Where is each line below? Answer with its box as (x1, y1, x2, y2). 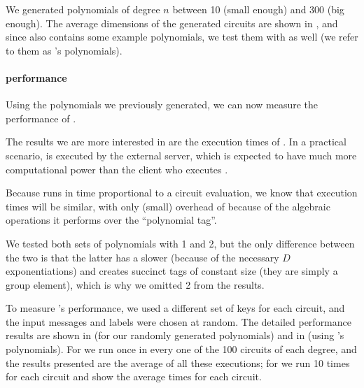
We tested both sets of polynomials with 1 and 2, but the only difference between (6, 236, 355, 250)
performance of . (6, 110, 76, 125)
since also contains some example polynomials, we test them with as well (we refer (6, 29, 358, 44)
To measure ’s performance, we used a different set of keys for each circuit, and (6, 301, 345, 315)
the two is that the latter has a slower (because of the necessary (6, 250, 279, 264)
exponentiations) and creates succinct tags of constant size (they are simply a (6, 264, 338, 278)
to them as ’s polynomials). (6, 43, 122, 57)
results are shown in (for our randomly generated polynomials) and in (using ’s (6, 328, 344, 343)
